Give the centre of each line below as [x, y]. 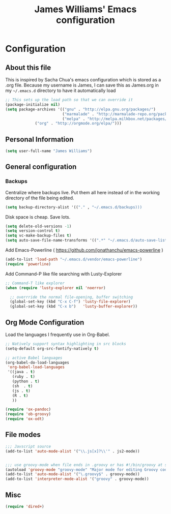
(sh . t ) [22, 386]
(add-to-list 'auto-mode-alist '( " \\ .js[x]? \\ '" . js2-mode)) [73, 451]
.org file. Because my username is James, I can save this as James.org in [82, 85]
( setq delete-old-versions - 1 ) [38, 226]
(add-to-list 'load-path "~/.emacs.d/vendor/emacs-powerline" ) [74, 259]
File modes [23, 435]
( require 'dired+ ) [25, 506]
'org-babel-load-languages [36, 367]
